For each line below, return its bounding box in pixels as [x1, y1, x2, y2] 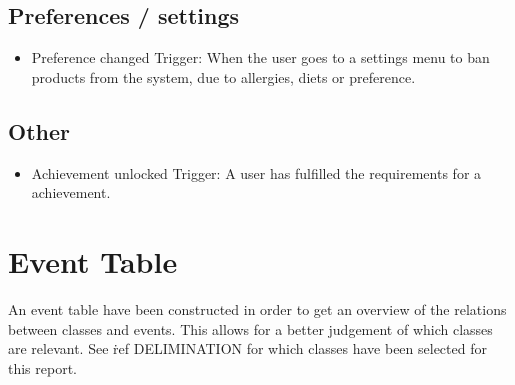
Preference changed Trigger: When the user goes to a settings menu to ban [31, 47, 490, 68]
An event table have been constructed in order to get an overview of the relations [8, 298, 507, 319]
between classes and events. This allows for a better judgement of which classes [8, 318, 493, 339]
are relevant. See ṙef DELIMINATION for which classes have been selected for [8, 338, 487, 359]
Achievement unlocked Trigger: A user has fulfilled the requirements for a [31, 162, 482, 183]
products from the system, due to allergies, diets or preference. [31, 66, 416, 87]
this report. [8, 357, 78, 378]
